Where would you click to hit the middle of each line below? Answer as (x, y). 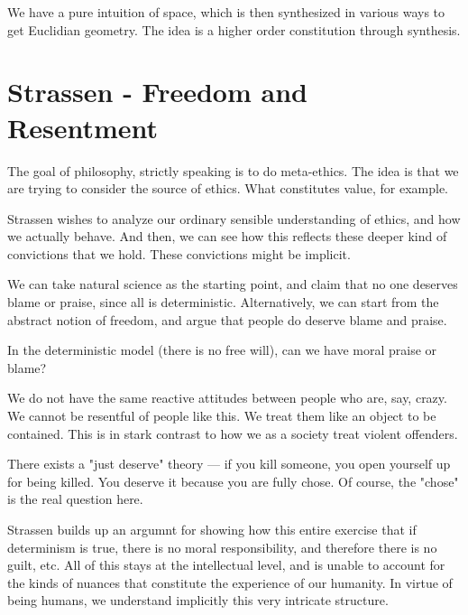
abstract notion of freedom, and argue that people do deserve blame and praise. (227, 319)
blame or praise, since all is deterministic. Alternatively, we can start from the (223, 302)
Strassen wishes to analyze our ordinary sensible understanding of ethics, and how (234, 218)
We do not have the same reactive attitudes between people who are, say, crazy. (227, 398)
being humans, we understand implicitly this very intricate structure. (198, 600)
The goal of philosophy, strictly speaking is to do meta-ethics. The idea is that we (233, 170)
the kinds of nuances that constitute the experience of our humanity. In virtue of (230, 582)
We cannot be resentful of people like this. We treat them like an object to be (222, 416)
